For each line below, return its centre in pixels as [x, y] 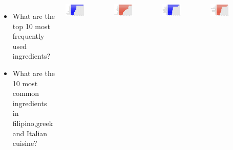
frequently [28, 36]
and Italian [30, 133]
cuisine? [25, 143]
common [26, 93]
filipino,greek [33, 123]
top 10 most [31, 26]
